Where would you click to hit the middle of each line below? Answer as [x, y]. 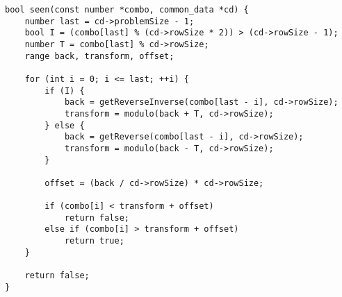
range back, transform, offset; [99, 56]
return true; [94, 241]
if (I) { [65, 91]
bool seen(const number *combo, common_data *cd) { [127, 10]
